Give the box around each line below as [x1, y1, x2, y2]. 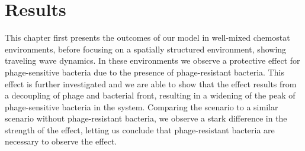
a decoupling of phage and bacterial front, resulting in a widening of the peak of [5, 89, 296, 101]
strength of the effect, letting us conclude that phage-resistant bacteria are [5, 123, 275, 136]
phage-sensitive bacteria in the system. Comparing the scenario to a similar [5, 100, 278, 113]
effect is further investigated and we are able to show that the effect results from [5, 77, 297, 90]
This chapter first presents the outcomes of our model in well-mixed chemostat [5, 31, 290, 44]
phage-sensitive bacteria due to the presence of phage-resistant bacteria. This [5, 65, 284, 78]
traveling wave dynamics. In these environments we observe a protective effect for [5, 54, 300, 67]
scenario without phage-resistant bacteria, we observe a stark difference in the [5, 112, 287, 124]
